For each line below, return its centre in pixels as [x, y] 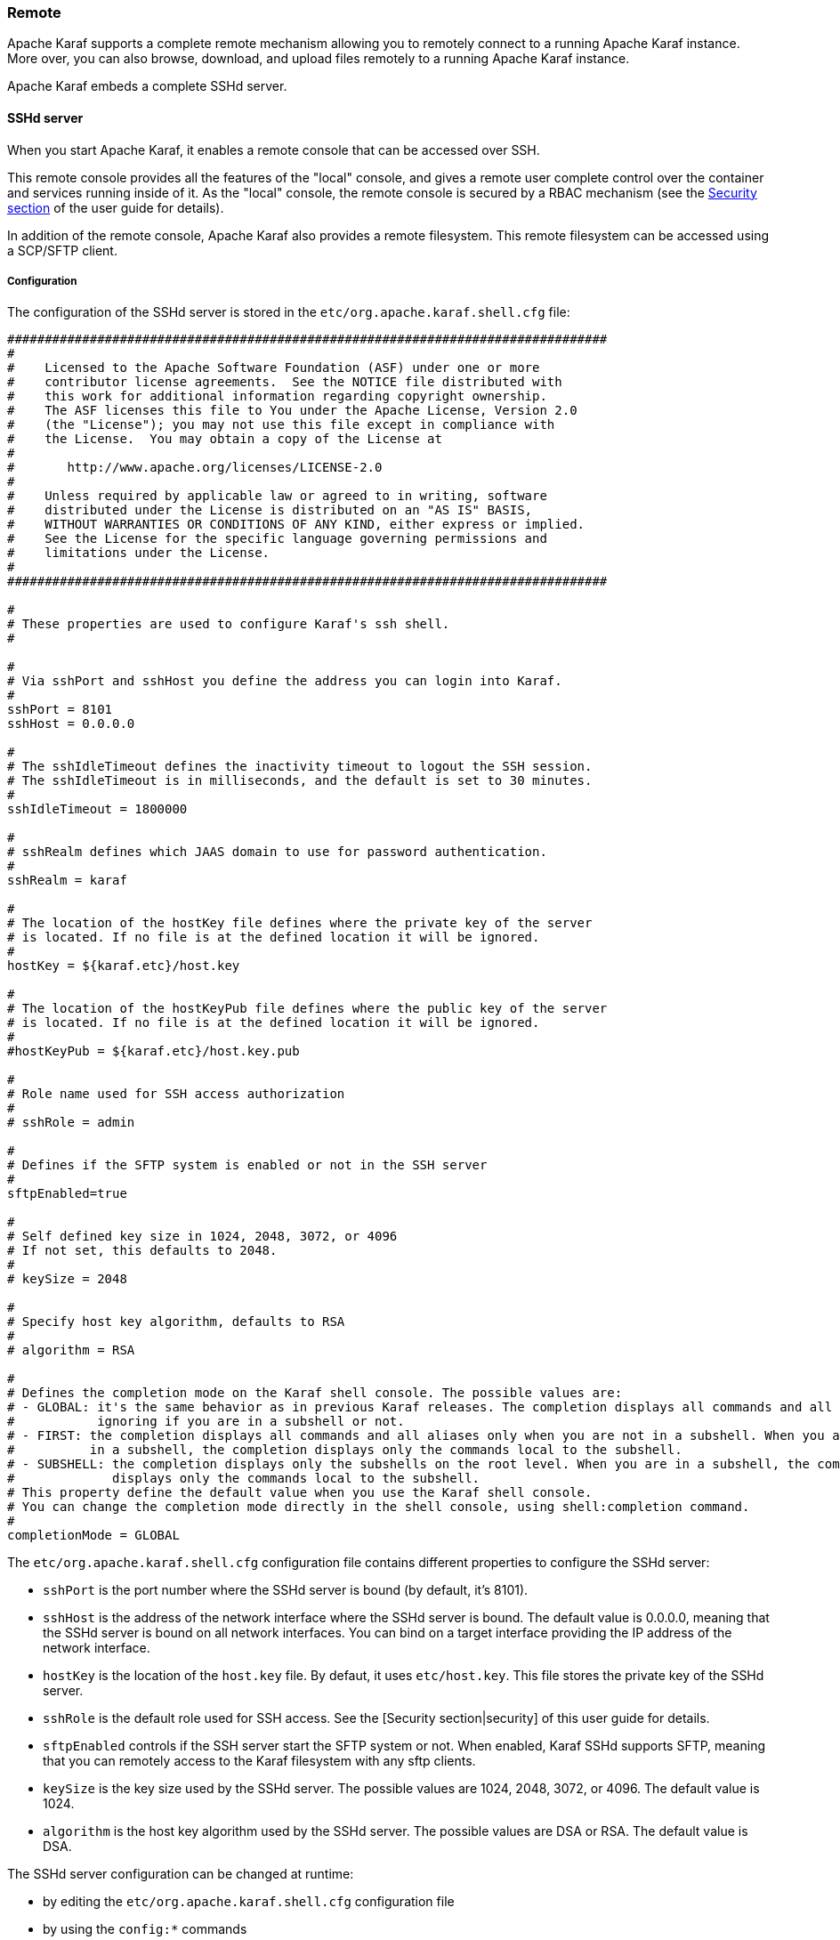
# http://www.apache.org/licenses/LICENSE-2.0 [195, 468]
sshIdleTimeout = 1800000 [97, 809]
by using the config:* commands [145, 1929]
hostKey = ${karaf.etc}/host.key [124, 966]
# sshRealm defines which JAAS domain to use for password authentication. [277, 852]
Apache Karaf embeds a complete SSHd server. [147, 86]
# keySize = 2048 [67, 1279]
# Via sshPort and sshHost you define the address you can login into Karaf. [285, 681]
